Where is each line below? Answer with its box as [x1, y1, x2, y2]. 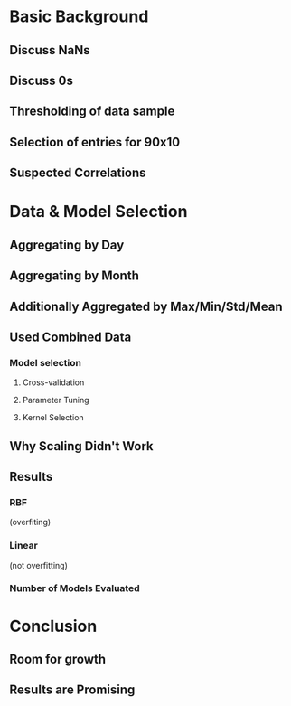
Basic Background [9, 6, 149, 27]
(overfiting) [9, 517, 52, 528]
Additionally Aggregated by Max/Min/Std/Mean [9, 298, 283, 314]
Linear [9, 540, 38, 552]
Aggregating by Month [9, 268, 140, 284]
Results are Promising [9, 682, 136, 698]
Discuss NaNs [9, 42, 90, 58]
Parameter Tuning [22, 395, 89, 406]
